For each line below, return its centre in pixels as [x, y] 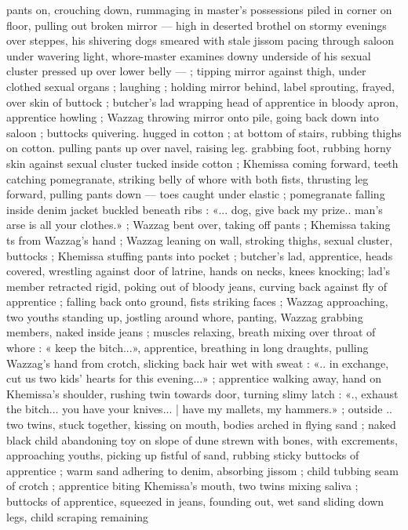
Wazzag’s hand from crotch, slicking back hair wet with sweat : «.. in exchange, [198, 363]
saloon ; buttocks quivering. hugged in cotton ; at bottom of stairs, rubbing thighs [204, 132]
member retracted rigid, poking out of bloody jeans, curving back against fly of [197, 286]
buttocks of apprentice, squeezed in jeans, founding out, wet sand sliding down [195, 501]
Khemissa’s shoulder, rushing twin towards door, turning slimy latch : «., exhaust [202, 393]
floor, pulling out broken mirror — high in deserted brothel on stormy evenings [197, 25]
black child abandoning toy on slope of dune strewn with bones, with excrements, [202, 439]
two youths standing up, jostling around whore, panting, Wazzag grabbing [185, 316]
